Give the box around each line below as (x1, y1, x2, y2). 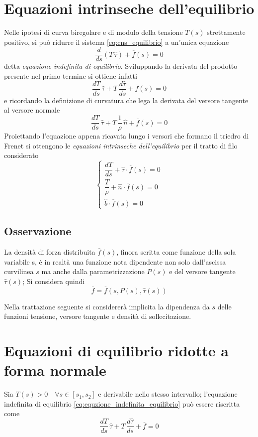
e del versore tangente (169, 266, 236, 277)
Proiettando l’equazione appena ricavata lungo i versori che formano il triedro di (4, 131, 249, 141)
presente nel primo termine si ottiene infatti (4, 70, 137, 81)
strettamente (207, 27, 246, 37)
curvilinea (4, 266, 34, 277)
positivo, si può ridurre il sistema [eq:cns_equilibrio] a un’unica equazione (4, 36, 229, 47)
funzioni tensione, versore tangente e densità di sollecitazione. (4, 311, 191, 321)
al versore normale (4, 105, 60, 115)
